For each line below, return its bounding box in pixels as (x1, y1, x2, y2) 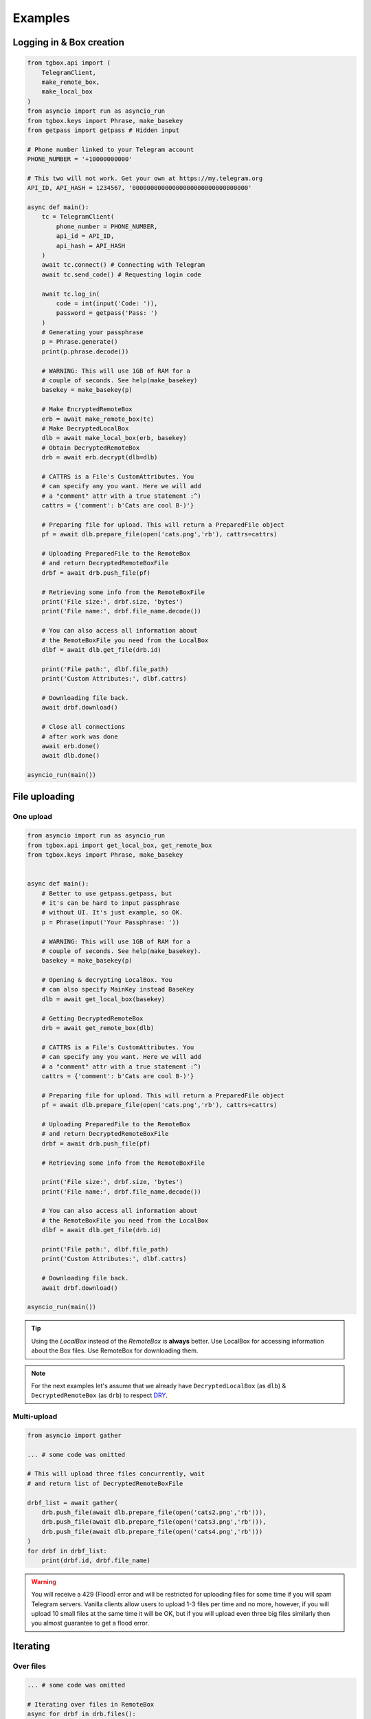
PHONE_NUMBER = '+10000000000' (27, 155, 133, 163)
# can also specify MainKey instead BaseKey (41, 985, 194, 994)
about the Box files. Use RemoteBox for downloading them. (31, 1346, 199, 1355)
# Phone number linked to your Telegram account (27, 145, 194, 153)
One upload (12, 812, 53, 822)
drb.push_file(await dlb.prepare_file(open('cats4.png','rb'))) (41, 1527, 263, 1535)
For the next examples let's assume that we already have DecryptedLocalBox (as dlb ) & (31, 1381, 286, 1390)
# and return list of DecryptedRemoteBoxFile (27, 1479, 183, 1487)
